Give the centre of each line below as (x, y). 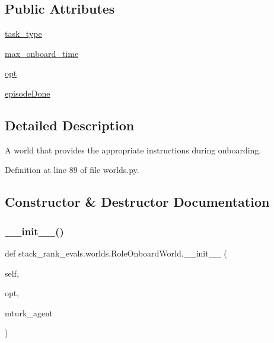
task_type (23, 33)
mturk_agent (29, 312)
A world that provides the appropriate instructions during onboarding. (133, 150)
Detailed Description (70, 125)
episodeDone (28, 93)
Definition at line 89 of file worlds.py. (72, 170)
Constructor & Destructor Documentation (137, 202)
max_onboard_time (42, 53)
